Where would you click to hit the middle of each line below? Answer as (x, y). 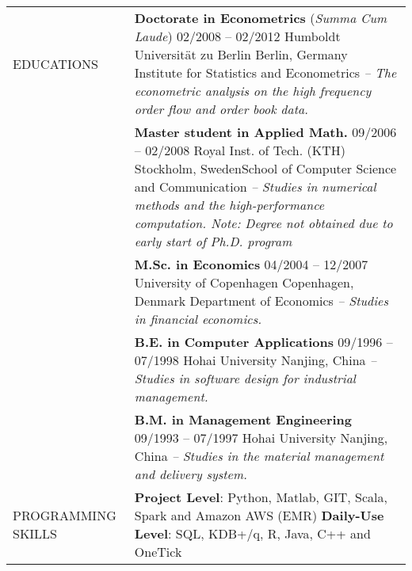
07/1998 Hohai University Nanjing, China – (256, 360)
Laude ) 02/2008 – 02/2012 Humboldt (237, 36)
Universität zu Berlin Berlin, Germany (241, 54)
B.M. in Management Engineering (243, 419)
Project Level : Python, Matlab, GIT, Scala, (261, 497)
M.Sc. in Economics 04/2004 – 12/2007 (251, 264)
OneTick (158, 552)
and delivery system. (191, 474)
